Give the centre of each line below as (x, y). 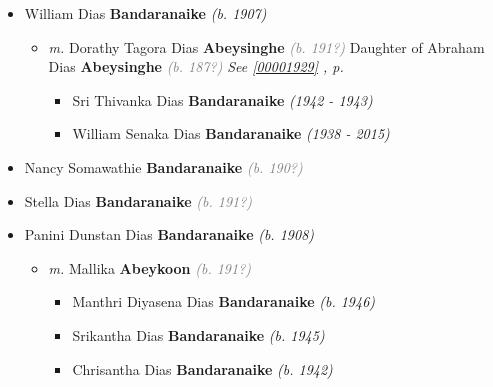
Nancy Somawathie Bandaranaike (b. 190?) (163, 166)
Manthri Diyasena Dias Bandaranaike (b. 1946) (224, 301)
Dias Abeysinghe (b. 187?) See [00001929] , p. (196, 66)
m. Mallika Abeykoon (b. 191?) (150, 267)
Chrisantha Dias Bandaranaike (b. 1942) (202, 368)
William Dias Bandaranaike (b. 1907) (145, 13)
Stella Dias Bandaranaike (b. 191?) (138, 200)
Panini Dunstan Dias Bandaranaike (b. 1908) (169, 234)
